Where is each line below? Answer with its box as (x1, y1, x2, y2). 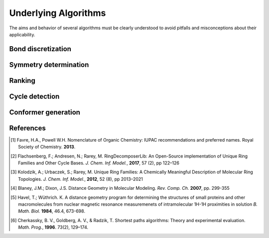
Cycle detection (9, 92, 60, 100)
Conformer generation (9, 108, 81, 116)
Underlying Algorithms (9, 7, 106, 18)
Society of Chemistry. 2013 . (18, 144, 76, 150)
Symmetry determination (9, 60, 89, 69)
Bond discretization (9, 45, 72, 53)
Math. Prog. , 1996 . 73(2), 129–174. (18, 224, 89, 231)
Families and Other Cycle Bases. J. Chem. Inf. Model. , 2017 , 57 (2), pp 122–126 (18, 160, 179, 166)
